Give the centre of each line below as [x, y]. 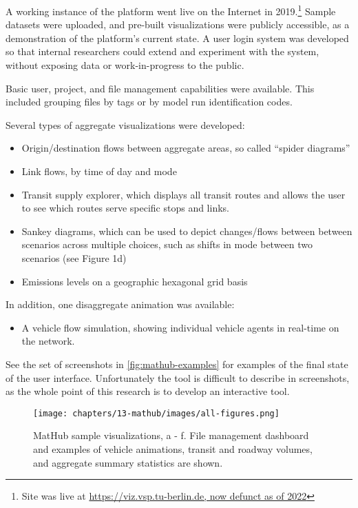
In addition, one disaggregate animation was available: [120, 304]
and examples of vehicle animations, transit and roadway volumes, [173, 448]
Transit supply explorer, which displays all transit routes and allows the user [183, 194]
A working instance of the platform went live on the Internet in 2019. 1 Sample [171, 10]
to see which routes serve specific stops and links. [125, 208]
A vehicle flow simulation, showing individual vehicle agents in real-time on [180, 327]
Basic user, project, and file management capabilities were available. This [160, 88]
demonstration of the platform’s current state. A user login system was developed [177, 38]
